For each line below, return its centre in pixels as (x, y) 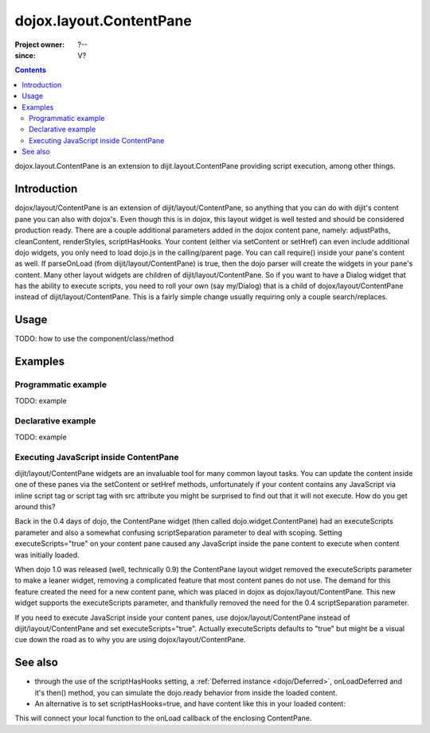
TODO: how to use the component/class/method (94, 339)
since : (25, 55)
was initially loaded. (47, 555)
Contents (31, 70)
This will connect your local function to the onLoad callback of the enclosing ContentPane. (163, 718)
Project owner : (40, 45)
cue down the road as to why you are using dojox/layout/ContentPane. (130, 640)
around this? (35, 507)
